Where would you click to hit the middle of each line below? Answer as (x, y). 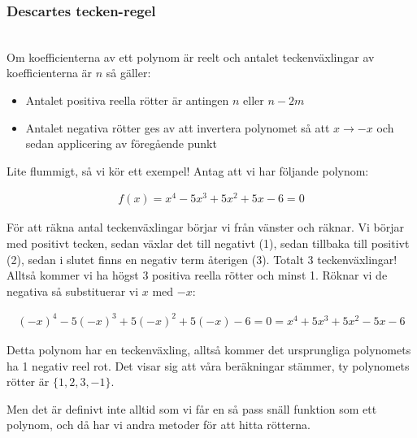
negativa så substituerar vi (73, 291)
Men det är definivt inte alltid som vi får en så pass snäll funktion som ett (192, 408)
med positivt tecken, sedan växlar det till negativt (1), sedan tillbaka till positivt (208, 243)
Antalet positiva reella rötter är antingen (127, 100)
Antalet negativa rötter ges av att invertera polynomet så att (178, 127)
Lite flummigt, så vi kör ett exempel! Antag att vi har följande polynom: (188, 170)
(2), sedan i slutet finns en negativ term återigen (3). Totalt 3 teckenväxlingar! (202, 259)
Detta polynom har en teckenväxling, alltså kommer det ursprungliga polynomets (209, 349)
